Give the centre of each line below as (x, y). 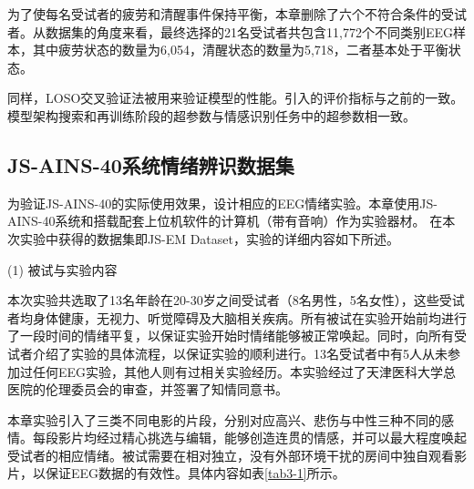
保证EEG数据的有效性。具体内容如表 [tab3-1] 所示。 (195, 473)
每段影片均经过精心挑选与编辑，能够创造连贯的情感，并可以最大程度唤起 (249, 438)
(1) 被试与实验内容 (62, 269)
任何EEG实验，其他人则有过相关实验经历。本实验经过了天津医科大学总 (244, 371)
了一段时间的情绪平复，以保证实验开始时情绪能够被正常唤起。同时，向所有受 (237, 336)
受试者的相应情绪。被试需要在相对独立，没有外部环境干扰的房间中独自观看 (231, 455)
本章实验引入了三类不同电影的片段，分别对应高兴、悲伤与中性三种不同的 (224, 419)
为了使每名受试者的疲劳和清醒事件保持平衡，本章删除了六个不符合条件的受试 (237, 14)
